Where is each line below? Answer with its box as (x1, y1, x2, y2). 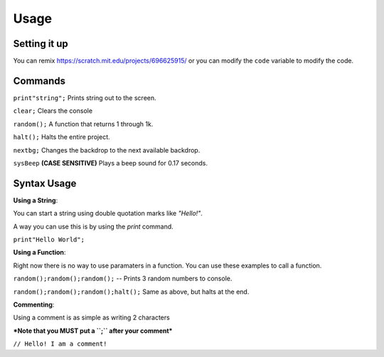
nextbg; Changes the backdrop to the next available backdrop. (13, 145, 201, 154)
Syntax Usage (13, 177, 77, 190)
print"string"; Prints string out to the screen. (13, 93, 156, 102)
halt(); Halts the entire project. (13, 133, 110, 141)
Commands (13, 75, 66, 87)
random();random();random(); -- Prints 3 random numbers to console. (13, 274, 233, 283)
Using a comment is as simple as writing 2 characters (13, 313, 170, 322)
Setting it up (13, 38, 69, 50)
